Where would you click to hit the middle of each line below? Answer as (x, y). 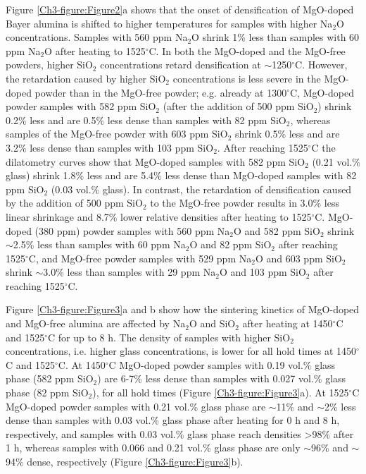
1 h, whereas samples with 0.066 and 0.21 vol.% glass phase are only (153, 448)
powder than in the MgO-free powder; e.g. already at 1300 (161, 92)
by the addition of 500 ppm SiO (74, 203)
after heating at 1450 (288, 323)
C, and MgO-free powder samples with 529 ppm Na (140, 258)
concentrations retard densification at (181, 65)
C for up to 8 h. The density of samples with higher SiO (169, 337)
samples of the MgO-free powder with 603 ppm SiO (117, 134)
